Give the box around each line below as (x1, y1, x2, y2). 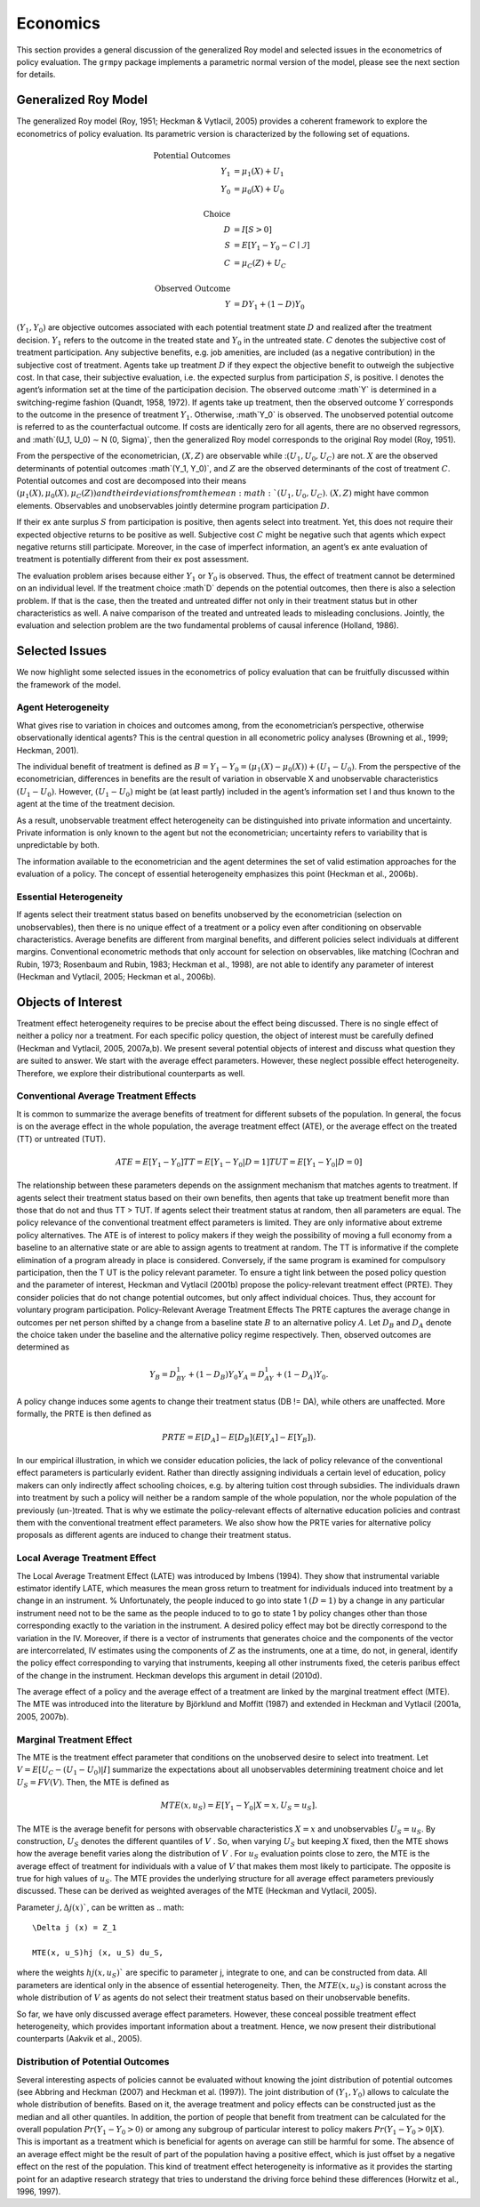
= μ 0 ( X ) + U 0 (233, 183, 284, 196)
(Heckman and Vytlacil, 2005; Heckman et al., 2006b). (16, 971, 217, 982)
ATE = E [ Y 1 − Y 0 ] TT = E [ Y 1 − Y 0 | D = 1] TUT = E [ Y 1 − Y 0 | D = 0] (116, 1156, 363, 1169)
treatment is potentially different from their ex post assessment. (16, 554, 249, 565)
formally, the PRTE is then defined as (16, 1408, 152, 1419)
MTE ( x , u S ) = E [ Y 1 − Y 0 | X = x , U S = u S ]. (160, 1800, 317, 1812)
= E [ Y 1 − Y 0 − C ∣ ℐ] (233, 240, 310, 253)
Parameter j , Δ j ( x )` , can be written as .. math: (16, 1902, 185, 1913)
